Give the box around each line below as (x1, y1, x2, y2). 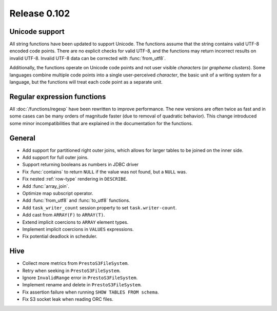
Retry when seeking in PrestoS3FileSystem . (22, 267, 121, 274)
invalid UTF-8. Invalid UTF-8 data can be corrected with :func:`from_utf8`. (9, 55, 166, 61)
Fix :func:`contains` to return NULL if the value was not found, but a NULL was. (22, 168, 187, 174)
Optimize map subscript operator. (22, 190, 93, 196)
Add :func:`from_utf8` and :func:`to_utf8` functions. (22, 198, 130, 204)
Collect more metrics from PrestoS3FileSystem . (22, 260, 129, 266)
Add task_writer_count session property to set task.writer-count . (22, 204, 177, 210)
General (9, 133, 36, 142)
